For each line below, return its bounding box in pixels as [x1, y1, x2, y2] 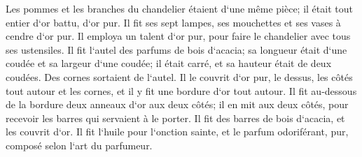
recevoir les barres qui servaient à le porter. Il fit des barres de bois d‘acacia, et [6, 110, 345, 125]
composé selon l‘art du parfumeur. [6, 137, 153, 152]
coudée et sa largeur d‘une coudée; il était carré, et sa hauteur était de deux [6, 56, 332, 70]
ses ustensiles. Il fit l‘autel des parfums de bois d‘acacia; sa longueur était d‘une [6, 42, 347, 57]
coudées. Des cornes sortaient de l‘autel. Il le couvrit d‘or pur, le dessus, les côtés [6, 69, 353, 84]
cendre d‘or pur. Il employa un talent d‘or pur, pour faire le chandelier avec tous [6, 29, 351, 43]
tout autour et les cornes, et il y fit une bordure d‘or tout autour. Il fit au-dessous [6, 83, 357, 98]
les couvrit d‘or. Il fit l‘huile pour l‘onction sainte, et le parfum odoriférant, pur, [6, 124, 349, 139]
